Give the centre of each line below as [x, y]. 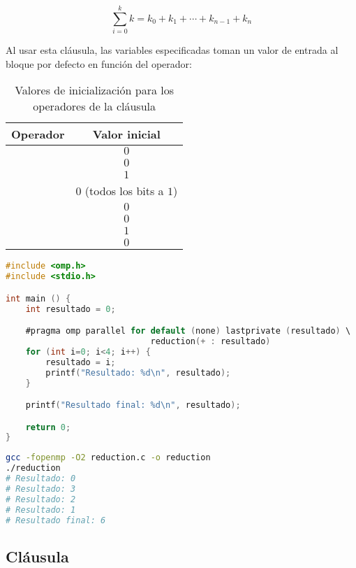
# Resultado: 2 [41, 499]
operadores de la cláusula [94, 106]
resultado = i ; [81, 362]
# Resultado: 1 [41, 510]
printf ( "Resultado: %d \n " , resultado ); [138, 372]
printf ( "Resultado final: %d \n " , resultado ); [133, 405]
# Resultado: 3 [41, 489]
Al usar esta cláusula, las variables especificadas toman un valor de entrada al [172, 50]
